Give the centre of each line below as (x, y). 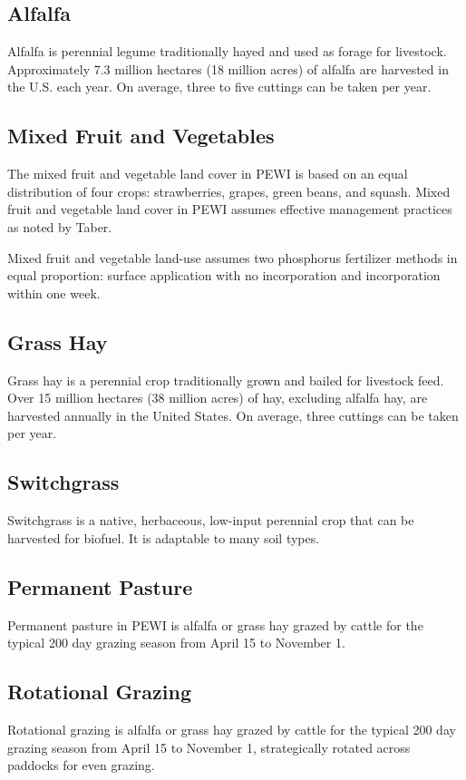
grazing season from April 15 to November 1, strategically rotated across (209, 747)
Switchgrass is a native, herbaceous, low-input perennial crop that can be (211, 520)
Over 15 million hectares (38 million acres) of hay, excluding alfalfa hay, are (218, 398)
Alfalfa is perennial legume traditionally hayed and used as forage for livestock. (227, 51)
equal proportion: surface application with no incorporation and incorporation (224, 275)
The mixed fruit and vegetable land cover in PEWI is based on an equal (208, 174)
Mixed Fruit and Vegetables (141, 136)
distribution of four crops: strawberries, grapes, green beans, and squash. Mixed (229, 191)
